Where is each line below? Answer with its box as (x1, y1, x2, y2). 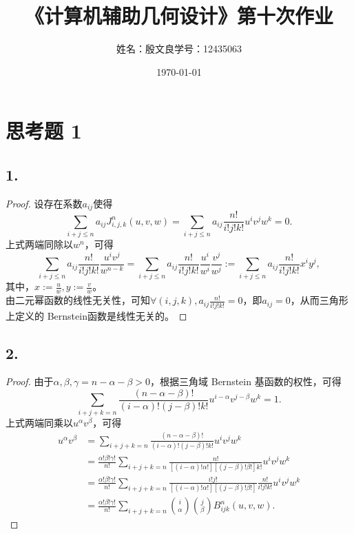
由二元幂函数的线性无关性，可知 (6, 293, 150, 307)
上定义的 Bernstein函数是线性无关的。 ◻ (6, 308, 187, 322)
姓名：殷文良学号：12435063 (116, 41, 242, 56)
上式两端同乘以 (6, 415, 73, 429)
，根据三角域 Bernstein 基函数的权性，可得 (150, 374, 342, 389)
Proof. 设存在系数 (6, 196, 83, 210)
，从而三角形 (290, 293, 348, 307)
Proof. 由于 (6, 374, 54, 389)
